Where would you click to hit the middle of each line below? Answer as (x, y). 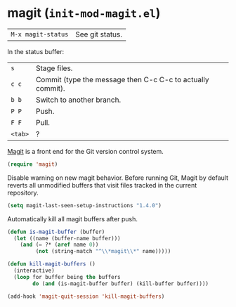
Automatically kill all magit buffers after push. (73, 218)
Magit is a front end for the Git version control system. (85, 151)
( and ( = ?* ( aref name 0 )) (59, 245)
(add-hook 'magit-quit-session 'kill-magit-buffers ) (86, 296)
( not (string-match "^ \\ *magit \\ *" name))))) (103, 252)
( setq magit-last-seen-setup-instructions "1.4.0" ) (84, 205)
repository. (23, 192)
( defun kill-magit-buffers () (52, 264)
